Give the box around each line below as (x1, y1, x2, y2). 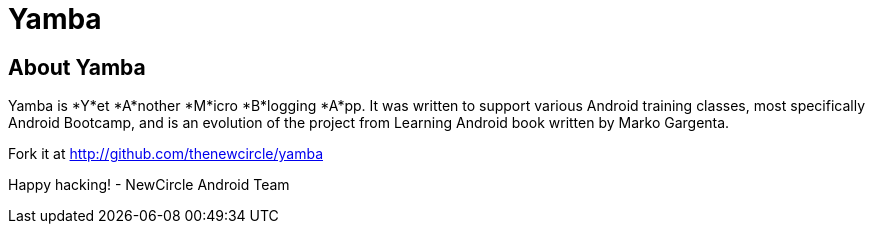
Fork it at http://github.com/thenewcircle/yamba (8, 145, 323, 163)
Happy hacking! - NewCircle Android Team (8, 176, 290, 194)
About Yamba (8, 54, 146, 80)
